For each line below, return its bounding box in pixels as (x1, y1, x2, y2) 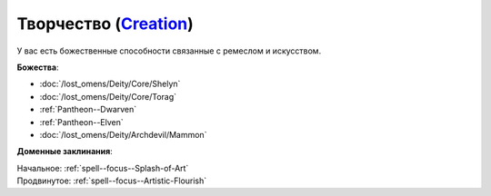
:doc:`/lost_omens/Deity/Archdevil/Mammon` (39, 129, 207, 140)
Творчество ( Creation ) (16, 14, 195, 34)
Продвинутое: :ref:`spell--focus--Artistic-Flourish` (16, 175, 207, 186)
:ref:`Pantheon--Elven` (39, 116, 125, 127)
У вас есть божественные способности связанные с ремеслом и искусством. (16, 45, 322, 56)
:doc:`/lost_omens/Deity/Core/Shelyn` (39, 78, 181, 90)
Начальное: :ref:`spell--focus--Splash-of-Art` (16, 162, 189, 173)
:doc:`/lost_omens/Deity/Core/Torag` (39, 91, 177, 102)
